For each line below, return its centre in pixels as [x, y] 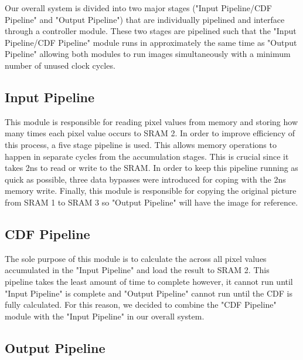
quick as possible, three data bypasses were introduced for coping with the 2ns [145, 179]
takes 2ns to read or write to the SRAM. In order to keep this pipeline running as [151, 168]
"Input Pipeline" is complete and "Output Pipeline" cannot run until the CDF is [149, 293]
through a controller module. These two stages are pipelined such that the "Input [151, 31]
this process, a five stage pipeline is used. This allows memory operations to [141, 144]
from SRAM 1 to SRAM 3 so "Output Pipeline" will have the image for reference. [151, 202]
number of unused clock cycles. [60, 65]
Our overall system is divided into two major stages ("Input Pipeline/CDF [138, 8]
